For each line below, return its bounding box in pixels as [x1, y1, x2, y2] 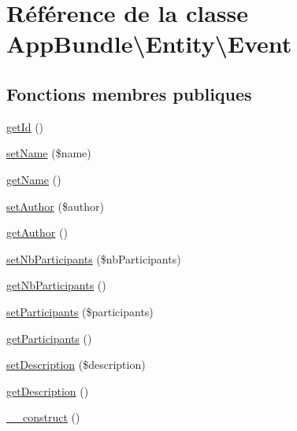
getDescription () [6, 382, 89, 399]
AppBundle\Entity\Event [6, 28, 292, 60]
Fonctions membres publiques [6, 81, 252, 105]
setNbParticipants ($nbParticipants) [6, 250, 181, 267]
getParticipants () [6, 330, 92, 346]
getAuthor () [6, 224, 68, 241]
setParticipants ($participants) [6, 303, 154, 319]
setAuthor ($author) [6, 197, 104, 214]
